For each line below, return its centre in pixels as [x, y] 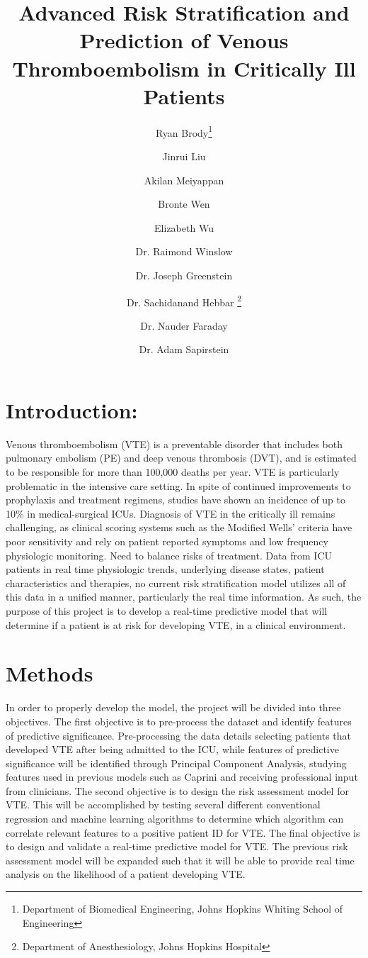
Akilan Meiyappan [184, 180]
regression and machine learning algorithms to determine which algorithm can [175, 819]
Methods [50, 673]
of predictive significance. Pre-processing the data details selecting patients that [179, 735]
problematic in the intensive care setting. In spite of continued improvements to [178, 485]
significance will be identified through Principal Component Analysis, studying [176, 763]
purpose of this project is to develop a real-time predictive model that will [167, 611]
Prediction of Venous [184, 40]
